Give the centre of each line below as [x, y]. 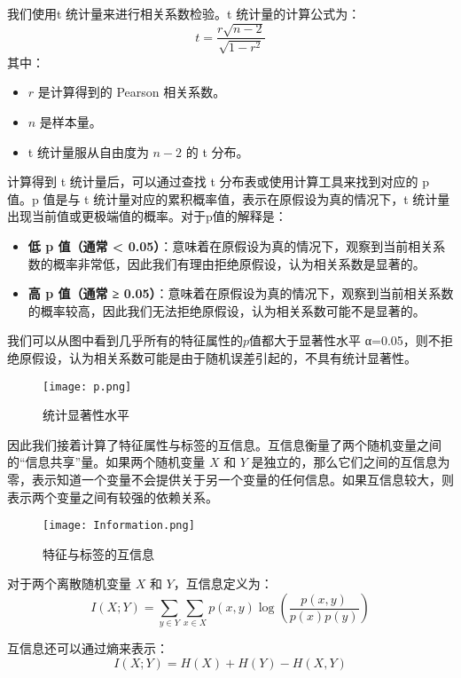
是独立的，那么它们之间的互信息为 [351, 462]
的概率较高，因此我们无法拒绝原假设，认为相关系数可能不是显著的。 [227, 310]
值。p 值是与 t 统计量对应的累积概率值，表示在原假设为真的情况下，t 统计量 [229, 198]
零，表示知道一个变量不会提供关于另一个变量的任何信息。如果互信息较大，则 [230, 479]
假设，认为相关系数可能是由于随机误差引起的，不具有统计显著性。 [224, 357]
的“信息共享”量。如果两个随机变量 [106, 462]
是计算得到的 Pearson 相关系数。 [132, 92]
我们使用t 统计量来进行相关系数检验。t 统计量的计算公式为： [184, 13]
